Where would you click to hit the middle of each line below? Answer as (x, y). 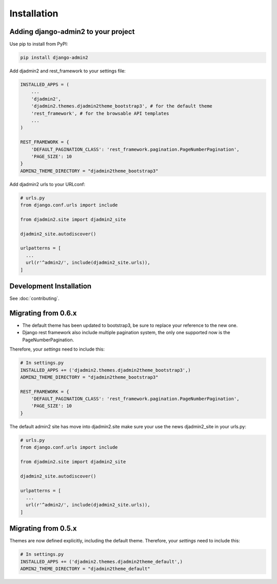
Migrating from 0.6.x (43, 313)
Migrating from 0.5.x (43, 529)
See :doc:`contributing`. (35, 299)
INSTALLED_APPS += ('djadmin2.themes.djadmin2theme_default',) (102, 561)
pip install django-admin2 (54, 58)
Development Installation (51, 286)
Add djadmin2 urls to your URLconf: (47, 184)
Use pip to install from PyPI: (39, 44)
